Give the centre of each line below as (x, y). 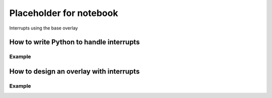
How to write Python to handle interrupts (75, 42)
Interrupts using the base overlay (44, 28)
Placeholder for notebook (64, 13)
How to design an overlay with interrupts (75, 71)
